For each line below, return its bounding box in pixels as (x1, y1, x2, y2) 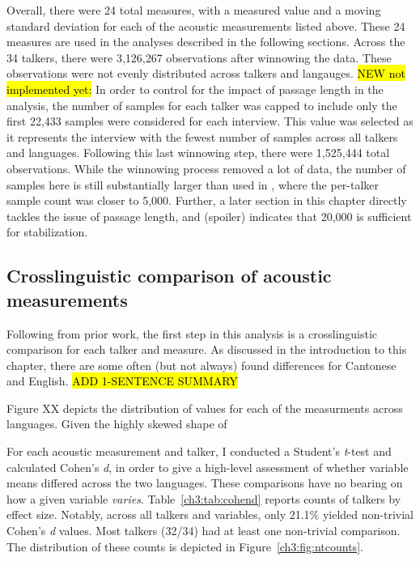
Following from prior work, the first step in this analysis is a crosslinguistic (6, 325, 378, 342)
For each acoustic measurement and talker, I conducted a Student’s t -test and (6, 443, 392, 460)
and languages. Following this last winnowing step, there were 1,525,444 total (6, 144, 390, 161)
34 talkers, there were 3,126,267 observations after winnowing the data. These (6, 49, 392, 66)
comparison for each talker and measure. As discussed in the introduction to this (6, 341, 407, 358)
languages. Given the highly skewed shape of (6, 415, 227, 432)
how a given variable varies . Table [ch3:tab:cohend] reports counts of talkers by (6, 490, 401, 507)
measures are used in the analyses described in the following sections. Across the (6, 33, 405, 50)
